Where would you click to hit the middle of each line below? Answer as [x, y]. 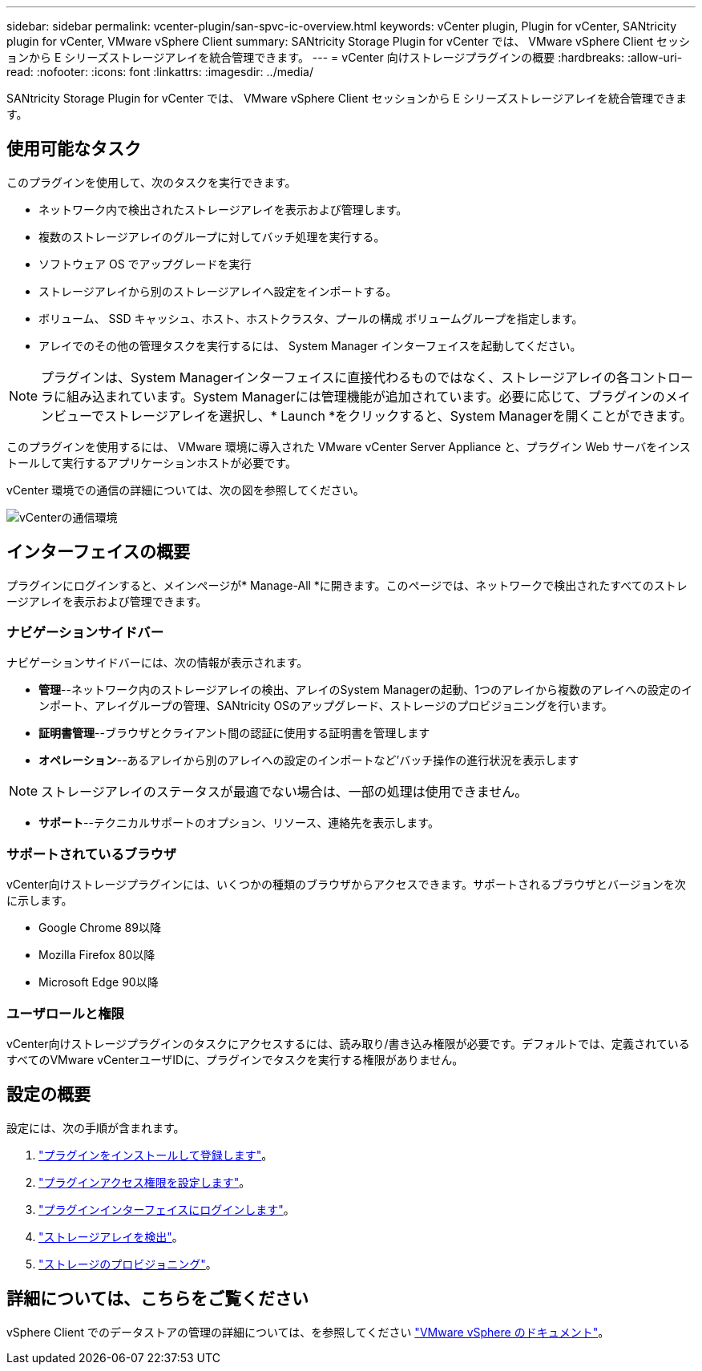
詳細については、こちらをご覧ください [157, 1299]
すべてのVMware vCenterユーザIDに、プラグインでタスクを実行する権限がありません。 [235, 1059]
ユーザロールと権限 [65, 1013]
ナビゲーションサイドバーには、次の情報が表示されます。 [157, 663]
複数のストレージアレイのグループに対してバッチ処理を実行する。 [212, 236]
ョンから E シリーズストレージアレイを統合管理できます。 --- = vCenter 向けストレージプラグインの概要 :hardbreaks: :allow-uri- [345, 57]
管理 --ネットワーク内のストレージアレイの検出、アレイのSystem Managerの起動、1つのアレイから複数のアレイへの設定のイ [365, 690]
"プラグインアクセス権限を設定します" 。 [145, 1182]
